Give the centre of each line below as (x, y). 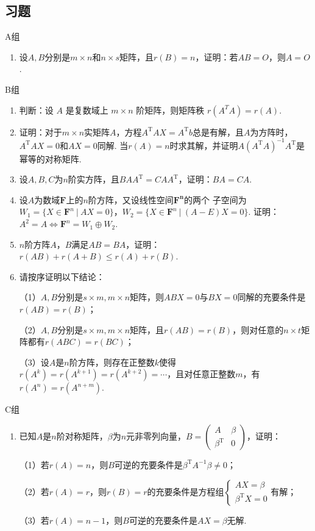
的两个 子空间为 (215, 199)
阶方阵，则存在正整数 (112, 362)
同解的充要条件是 (271, 297)
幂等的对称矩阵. (50, 158)
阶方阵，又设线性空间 (131, 199)
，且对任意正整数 (201, 374)
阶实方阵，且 (94, 179)
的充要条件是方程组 (186, 491)
